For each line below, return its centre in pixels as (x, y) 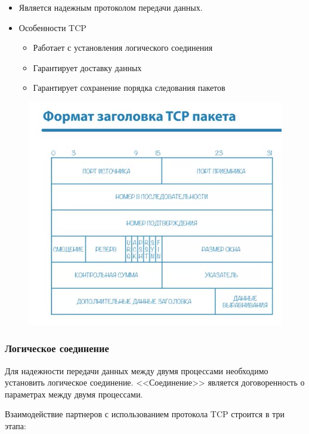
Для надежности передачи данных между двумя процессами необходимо (137, 370)
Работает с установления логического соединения (123, 48)
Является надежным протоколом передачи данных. (111, 7)
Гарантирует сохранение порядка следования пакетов (129, 88)
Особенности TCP (52, 27)
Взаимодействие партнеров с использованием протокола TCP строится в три (145, 414)
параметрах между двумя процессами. (74, 394)
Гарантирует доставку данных (87, 67)
